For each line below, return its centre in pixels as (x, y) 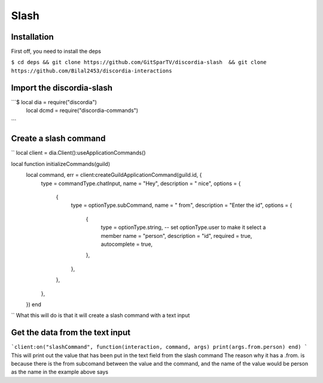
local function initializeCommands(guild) (61, 164)
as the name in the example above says (60, 372)
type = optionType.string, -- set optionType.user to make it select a (183, 227)
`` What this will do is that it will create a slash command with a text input (100, 315)
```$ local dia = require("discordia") (54, 102)
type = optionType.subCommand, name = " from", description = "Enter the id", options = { (182, 205)
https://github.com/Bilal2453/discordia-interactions (92, 71)
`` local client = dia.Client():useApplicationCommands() (78, 153)
